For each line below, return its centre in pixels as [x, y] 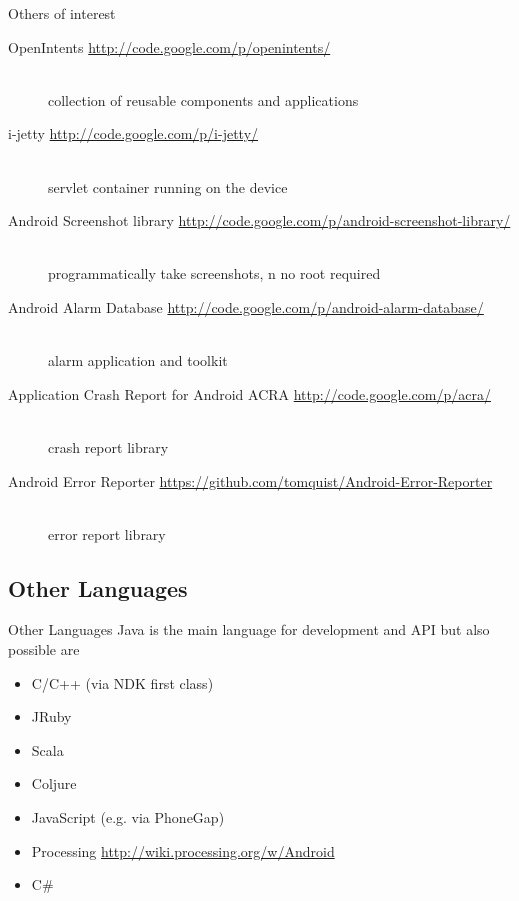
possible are [44, 649]
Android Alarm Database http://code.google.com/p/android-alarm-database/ [246, 306]
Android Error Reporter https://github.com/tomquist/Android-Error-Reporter [250, 480]
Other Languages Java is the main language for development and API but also [249, 629]
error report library [107, 533]
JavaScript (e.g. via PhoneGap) [128, 817]
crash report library [108, 446]
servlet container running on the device [168, 186]
